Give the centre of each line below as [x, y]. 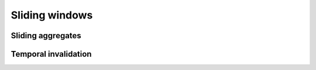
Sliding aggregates [46, 36]
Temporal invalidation [51, 54]
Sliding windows [52, 15]
